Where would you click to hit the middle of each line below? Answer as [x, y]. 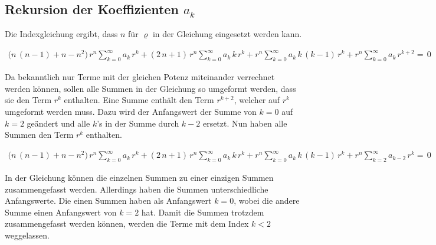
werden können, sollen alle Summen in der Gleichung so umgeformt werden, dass [150, 88]
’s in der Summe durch [138, 123]
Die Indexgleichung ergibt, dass [61, 34]
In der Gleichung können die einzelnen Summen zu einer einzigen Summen [139, 178]
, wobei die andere [267, 201]
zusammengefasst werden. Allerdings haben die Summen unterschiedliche [137, 189]
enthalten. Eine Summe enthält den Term [139, 100]
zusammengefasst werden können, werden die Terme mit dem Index [127, 224]
